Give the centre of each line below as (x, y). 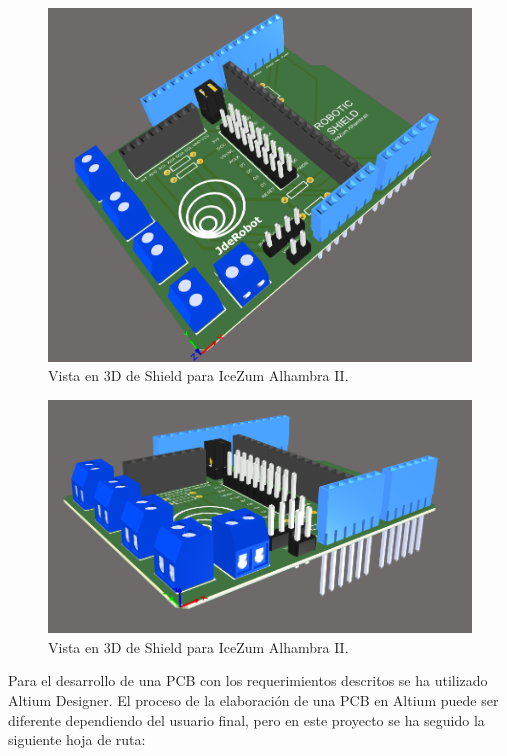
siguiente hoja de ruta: (77, 739)
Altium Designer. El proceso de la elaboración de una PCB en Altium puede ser (253, 699)
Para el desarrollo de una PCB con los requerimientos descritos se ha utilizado (248, 680)
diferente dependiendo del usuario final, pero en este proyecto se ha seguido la (246, 719)
